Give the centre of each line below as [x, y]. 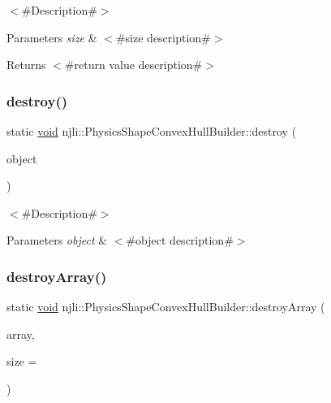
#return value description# [133, 65]
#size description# [163, 37]
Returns [26, 65]
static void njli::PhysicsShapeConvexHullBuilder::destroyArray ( [166, 307]
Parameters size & [52, 37]
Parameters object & [57, 240]
